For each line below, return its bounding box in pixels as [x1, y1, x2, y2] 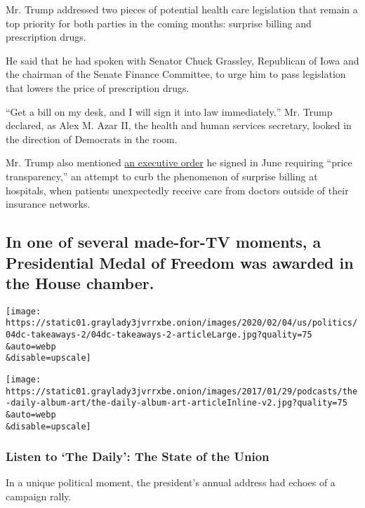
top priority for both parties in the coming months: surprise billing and [6, 15, 312, 30]
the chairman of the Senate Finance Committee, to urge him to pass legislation [6, 67, 346, 81]
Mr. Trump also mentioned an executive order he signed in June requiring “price [6, 155, 352, 170]
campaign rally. [6, 489, 72, 504]
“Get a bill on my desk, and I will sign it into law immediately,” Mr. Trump [6, 104, 333, 119]
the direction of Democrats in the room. [6, 131, 178, 146]
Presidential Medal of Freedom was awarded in [6, 251, 354, 273]
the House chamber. [6, 272, 154, 293]
